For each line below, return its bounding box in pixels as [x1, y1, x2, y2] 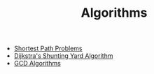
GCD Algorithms [13, 59, 61, 68]
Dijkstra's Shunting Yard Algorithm [13, 52, 113, 60]
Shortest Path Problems [13, 44, 83, 53]
